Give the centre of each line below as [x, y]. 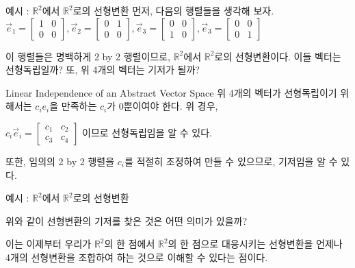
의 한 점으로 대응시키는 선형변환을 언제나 [255, 244]
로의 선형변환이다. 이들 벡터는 [278, 56]
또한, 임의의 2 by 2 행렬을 [60, 161]
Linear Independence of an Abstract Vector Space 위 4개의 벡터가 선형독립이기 [171, 92]
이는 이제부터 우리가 [49, 244]
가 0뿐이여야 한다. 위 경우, [162, 106]
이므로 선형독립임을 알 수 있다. [147, 132]
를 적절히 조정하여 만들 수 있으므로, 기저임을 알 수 [231, 161]
